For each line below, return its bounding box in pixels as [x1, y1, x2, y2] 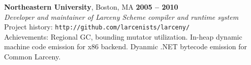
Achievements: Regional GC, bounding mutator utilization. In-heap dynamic [4, 31, 242, 42]
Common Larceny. [4, 51, 61, 62]
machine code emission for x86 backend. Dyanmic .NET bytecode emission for [4, 41, 247, 52]
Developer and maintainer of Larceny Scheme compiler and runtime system [4, 11, 239, 22]
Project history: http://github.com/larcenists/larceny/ [4, 21, 190, 32]
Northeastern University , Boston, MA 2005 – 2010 [4, 2, 178, 12]
